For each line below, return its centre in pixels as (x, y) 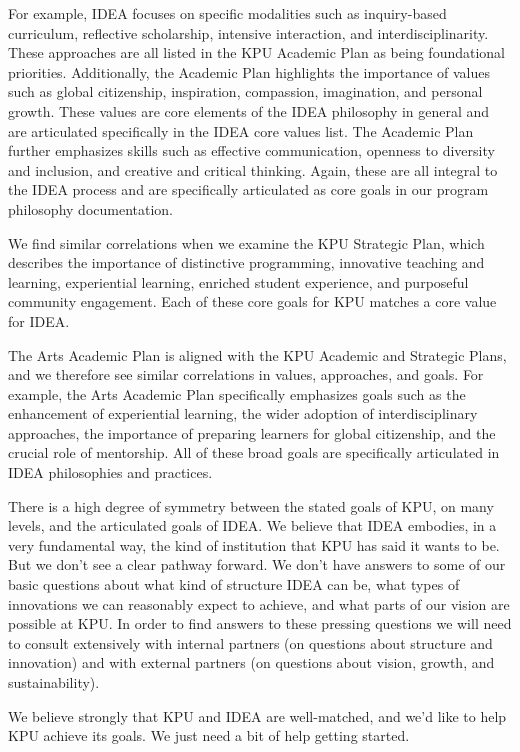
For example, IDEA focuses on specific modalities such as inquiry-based (227, 13)
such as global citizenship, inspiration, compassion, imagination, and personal (245, 91)
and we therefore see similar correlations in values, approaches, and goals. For (246, 374)
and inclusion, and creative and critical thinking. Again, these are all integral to (253, 169)
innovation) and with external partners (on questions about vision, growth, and (251, 662)
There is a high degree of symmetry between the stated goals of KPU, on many (251, 505)
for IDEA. (39, 320)
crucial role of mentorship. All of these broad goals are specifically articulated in (254, 452)
